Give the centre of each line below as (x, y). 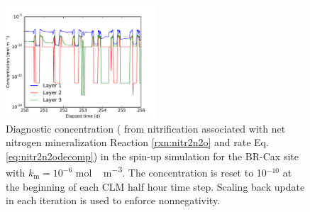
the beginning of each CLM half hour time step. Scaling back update (155, 186)
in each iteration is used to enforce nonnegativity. (113, 200)
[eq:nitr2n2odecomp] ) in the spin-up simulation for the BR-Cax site (152, 156)
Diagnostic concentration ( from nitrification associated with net (146, 128)
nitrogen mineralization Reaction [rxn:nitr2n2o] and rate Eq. (137, 142)
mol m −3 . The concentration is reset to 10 (171, 172)
